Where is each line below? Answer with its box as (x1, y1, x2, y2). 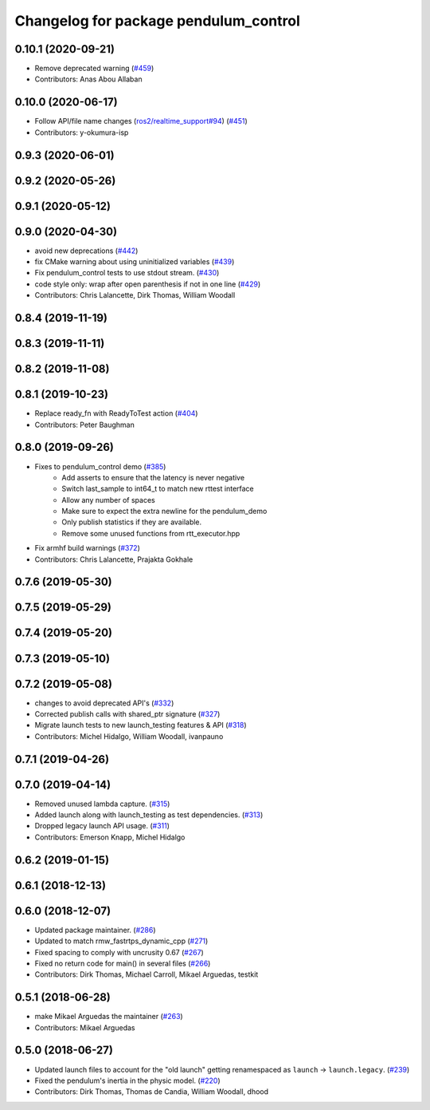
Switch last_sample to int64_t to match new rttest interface (61, 484, 254, 494)
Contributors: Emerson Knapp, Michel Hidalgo (34, 832, 186, 842)
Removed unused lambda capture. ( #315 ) (34, 799, 170, 808)
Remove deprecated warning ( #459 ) (34, 64, 154, 73)
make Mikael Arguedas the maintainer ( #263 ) (34, 1012, 183, 1021)
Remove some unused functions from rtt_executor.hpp (61, 528, 240, 538)
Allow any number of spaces (61, 495, 155, 504)
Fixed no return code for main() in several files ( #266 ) (34, 958, 211, 968)
